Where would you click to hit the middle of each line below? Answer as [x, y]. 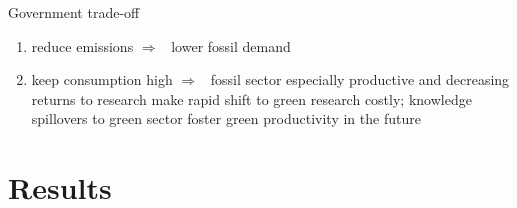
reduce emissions [82, 45]
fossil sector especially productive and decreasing [360, 79]
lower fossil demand [231, 45]
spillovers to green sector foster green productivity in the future [226, 118]
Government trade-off [74, 12]
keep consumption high [102, 79]
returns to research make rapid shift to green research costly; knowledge [251, 98]
